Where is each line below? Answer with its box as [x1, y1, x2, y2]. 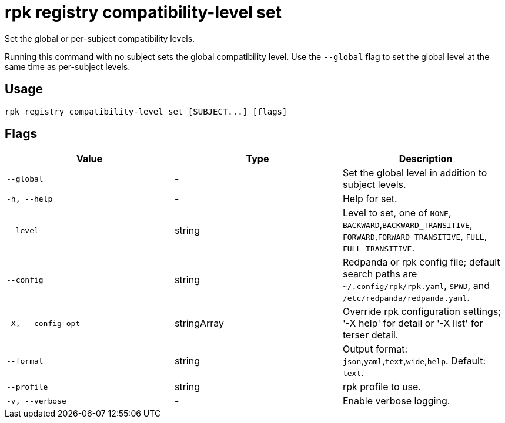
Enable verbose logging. [342, 395, 450, 407]
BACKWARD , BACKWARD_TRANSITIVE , [342, 219, 473, 231]
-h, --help [6, 194, 53, 203]
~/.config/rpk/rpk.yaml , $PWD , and [342, 280, 490, 292]
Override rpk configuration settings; [342, 305, 501, 318]
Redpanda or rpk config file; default [342, 256, 500, 268]
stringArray [174, 317, 225, 330]
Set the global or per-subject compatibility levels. [5, 33, 195, 43]
